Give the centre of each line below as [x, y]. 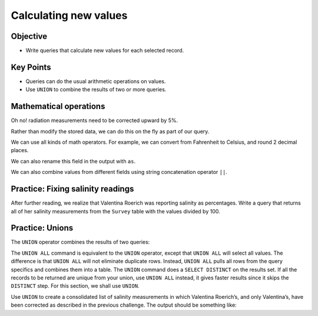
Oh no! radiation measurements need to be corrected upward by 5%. [95, 120]
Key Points [31, 67]
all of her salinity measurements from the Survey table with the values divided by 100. [115, 211]
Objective [29, 36]
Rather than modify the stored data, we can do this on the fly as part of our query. [110, 131]
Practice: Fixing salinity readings [72, 189]
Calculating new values [69, 15]
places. [20, 150]
